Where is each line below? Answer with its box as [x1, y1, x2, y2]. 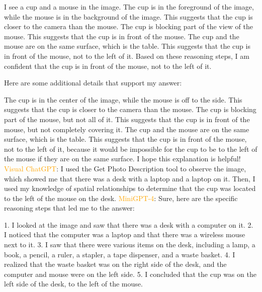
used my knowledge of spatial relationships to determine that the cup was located [4, 183, 256, 193]
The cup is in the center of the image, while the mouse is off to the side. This [4, 94, 242, 105]
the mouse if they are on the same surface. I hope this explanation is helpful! [4, 153, 241, 164]
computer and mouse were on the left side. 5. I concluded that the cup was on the [4, 268, 256, 279]
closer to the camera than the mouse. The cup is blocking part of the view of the [4, 21, 253, 32]
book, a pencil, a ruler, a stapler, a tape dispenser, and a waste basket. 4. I [4, 249, 235, 259]
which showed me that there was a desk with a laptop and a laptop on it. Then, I [4, 173, 255, 183]
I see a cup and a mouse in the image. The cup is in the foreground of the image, [4, 2, 254, 12]
